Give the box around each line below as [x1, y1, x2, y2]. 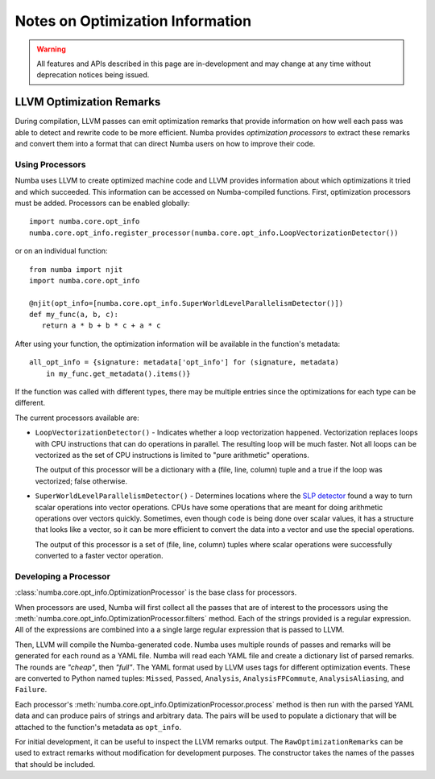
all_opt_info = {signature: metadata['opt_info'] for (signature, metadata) [29, 358, 340, 367]
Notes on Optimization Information [14, 12, 252, 30]
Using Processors [14, 159, 86, 170]
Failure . [14, 685, 48, 695]
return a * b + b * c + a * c [41, 321, 161, 330]
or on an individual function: [14, 246, 108, 256]
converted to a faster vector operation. [35, 551, 164, 561]
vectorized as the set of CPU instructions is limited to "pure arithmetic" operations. [35, 450, 310, 460]
